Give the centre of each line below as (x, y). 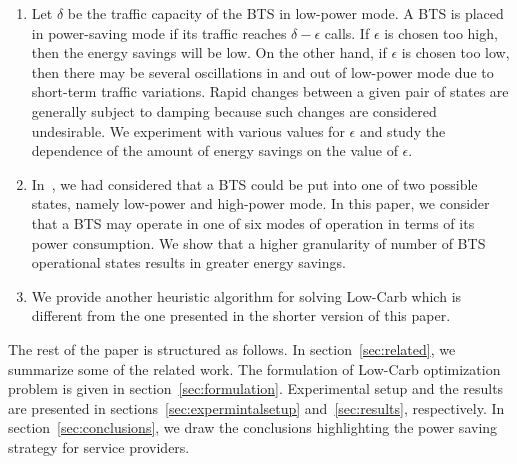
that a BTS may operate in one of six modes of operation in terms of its (253, 222)
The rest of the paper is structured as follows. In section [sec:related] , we (232, 348)
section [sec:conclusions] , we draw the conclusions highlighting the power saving (253, 427)
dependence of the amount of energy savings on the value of (214, 150)
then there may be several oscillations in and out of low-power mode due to (262, 71)
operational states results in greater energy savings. (188, 262)
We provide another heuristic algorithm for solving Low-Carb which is (246, 295)
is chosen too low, (455, 52)
